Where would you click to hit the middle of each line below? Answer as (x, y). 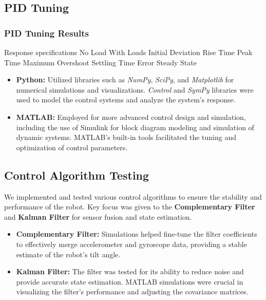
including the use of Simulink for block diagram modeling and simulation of (135, 127)
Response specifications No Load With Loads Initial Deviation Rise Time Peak (128, 52)
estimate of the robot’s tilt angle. (68, 254)
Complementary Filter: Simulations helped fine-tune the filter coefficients (137, 234)
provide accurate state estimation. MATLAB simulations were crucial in (130, 281)
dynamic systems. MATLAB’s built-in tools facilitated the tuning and (126, 137)
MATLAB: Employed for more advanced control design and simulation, (131, 117)
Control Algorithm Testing (77, 175)
